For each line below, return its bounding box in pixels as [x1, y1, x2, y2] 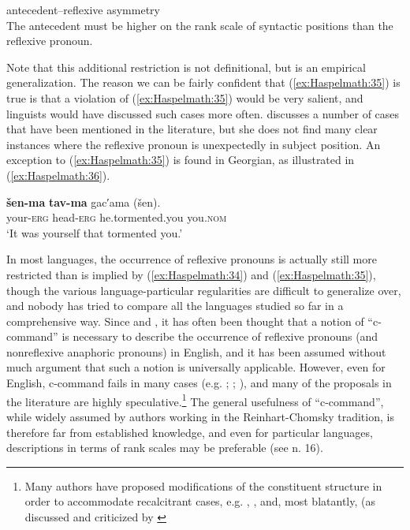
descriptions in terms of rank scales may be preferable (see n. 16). [6, 439, 323, 456]
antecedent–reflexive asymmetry [6, 2, 160, 17]
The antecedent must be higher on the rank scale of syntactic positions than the [6, 17, 393, 33]
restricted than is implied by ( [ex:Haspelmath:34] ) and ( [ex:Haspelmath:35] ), [6, 266, 376, 282]
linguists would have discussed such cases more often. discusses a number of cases [6, 105, 400, 121]
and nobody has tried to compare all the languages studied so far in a [6, 297, 344, 314]
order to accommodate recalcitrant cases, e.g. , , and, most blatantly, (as [24, 493, 375, 509]
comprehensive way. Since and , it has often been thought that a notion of [6, 312, 364, 329]
